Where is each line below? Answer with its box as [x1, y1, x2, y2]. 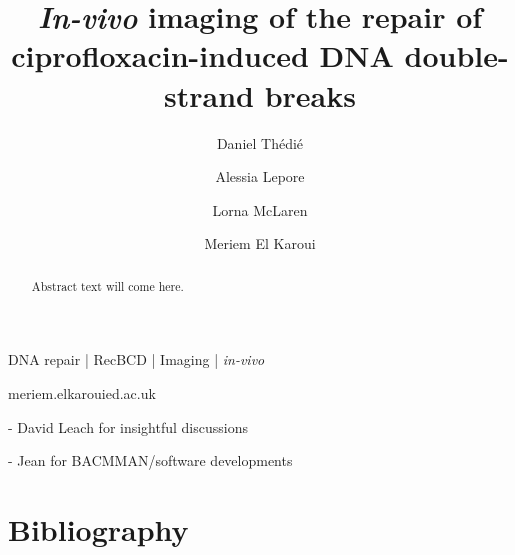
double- [404, 35, 509, 76]
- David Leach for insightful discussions [8, 416, 248, 437]
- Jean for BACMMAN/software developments [8, 450, 293, 471]
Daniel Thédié [216, 132, 304, 153]
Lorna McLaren [212, 199, 308, 220]
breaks [264, 74, 356, 115]
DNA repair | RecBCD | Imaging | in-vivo [8, 349, 265, 370]
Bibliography [8, 508, 189, 549]
